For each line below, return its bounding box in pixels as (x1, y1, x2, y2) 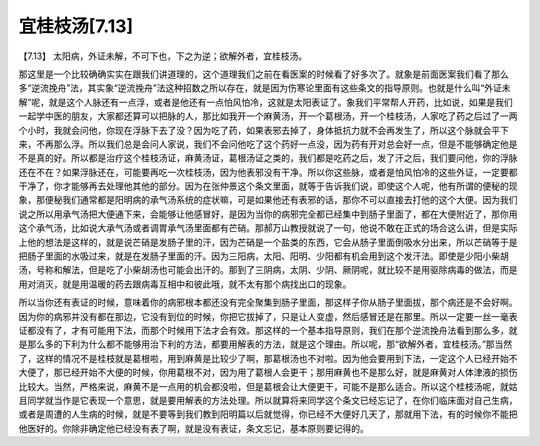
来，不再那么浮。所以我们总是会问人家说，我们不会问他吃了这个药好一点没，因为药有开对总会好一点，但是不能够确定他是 (18, 138, 518, 150)
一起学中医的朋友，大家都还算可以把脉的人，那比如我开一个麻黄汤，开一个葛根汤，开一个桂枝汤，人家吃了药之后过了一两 (18, 110, 518, 122)
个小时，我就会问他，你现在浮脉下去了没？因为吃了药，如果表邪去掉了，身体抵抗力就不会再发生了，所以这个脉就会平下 (18, 124, 509, 136)
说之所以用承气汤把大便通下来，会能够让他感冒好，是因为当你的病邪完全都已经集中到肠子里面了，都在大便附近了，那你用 (18, 208, 518, 220)
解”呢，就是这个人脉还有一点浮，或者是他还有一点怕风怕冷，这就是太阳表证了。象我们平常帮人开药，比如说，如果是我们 (18, 96, 514, 108)
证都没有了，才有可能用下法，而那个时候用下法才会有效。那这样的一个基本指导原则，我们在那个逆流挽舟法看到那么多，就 (18, 324, 518, 336)
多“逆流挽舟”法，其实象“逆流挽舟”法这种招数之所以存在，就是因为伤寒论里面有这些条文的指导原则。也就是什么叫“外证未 (18, 82, 511, 94)
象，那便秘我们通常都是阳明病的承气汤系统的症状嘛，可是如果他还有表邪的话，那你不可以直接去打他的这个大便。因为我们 (18, 194, 518, 206)
